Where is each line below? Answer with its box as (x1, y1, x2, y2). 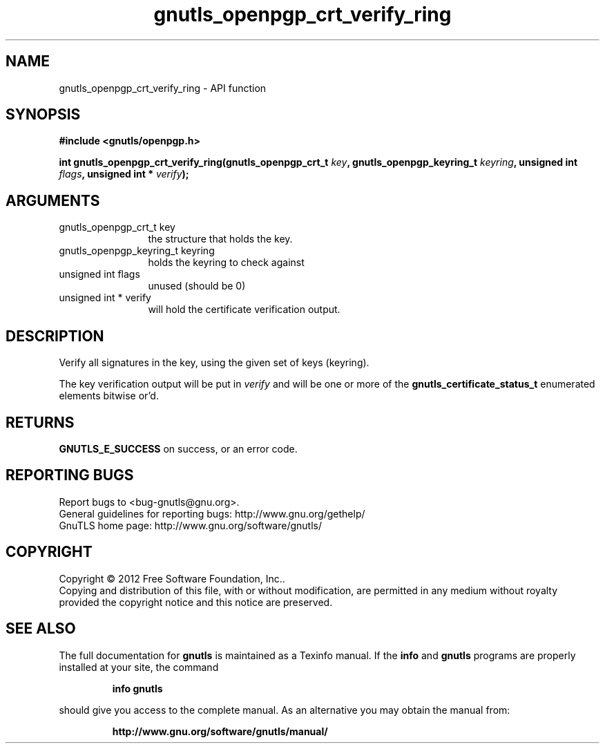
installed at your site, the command (59, 661, 219, 673)
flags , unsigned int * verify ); (59, 168, 189, 180)
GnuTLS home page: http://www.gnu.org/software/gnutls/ (59, 519, 322, 531)
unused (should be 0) (148, 280, 246, 292)
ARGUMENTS (6, 191, 100, 209)
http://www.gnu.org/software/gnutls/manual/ (112, 725, 328, 737)
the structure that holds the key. (148, 233, 293, 245)
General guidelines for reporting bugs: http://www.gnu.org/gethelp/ (59, 507, 365, 520)
